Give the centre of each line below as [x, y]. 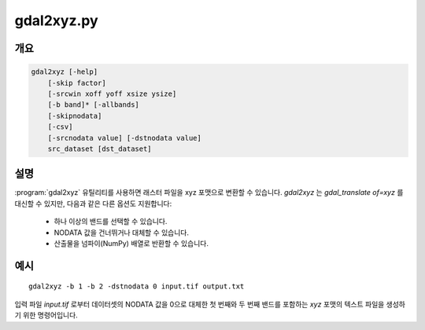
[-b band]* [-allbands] [93, 105]
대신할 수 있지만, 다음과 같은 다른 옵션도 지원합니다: [93, 203]
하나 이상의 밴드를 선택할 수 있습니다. [111, 222]
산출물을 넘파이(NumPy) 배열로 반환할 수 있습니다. [131, 243]
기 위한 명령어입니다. [46, 315]
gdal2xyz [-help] [65, 72]
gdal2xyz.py [56, 20]
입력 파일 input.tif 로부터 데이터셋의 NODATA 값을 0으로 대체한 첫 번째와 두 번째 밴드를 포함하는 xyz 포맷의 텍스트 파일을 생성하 [210, 304]
